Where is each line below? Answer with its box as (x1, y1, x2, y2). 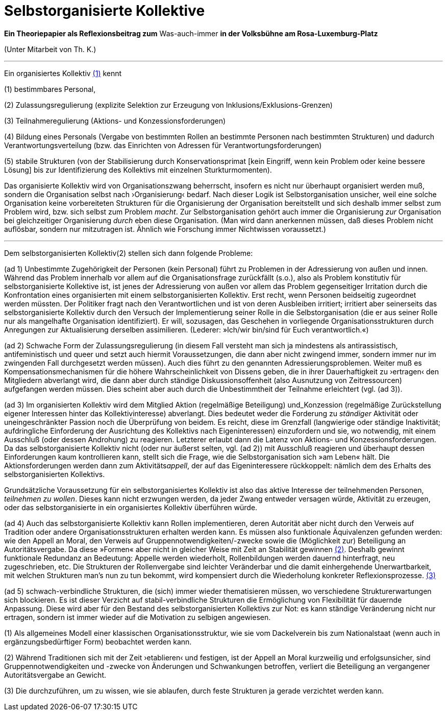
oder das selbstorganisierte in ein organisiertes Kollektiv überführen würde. (4, 503, 258, 512)
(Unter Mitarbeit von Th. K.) (4, 44, 96, 54)
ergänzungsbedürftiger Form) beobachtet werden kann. (4, 637, 192, 646)
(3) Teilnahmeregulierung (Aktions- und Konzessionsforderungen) (4, 116, 226, 125)
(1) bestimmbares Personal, (4, 84, 96, 93)
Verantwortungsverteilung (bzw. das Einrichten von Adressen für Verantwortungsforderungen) (4, 140, 322, 150)
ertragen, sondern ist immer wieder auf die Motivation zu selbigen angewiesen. (4, 612, 271, 622)
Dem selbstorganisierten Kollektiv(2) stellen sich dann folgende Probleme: (4, 248, 253, 257)
